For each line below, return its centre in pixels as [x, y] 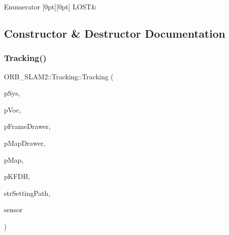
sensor [13, 209]
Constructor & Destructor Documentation [115, 33]
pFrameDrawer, [28, 126]
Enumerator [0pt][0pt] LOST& [50, 6]
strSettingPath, [27, 193]
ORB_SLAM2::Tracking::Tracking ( [59, 76]
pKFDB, [17, 176]
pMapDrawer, [25, 143]
